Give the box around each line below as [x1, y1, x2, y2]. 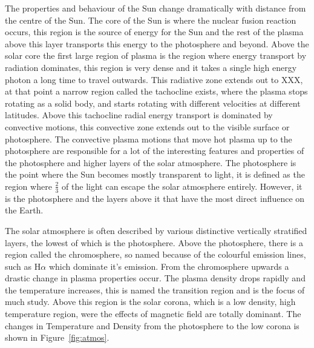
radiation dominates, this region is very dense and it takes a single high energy [5, 61, 297, 73]
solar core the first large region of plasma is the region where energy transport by [5, 49, 307, 62]
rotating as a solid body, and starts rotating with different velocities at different [5, 96, 301, 109]
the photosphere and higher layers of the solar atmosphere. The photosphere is [5, 156, 296, 169]
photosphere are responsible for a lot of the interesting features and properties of [5, 144, 304, 157]
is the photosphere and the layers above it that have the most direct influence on [5, 192, 305, 204]
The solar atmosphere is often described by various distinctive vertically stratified [5, 224, 307, 236]
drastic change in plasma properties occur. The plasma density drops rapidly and [5, 272, 306, 284]
